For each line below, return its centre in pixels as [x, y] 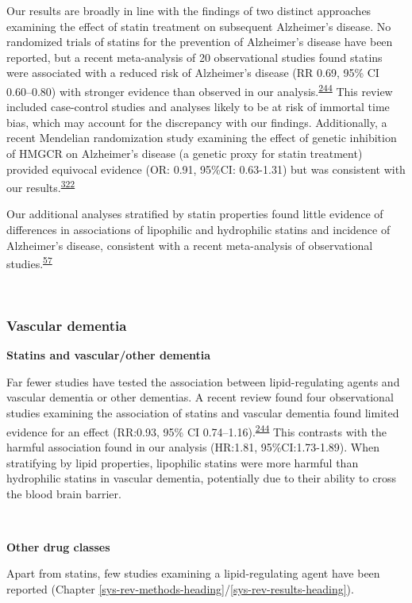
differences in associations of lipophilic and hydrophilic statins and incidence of [198, 230]
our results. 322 [41, 186]
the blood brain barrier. [64, 493]
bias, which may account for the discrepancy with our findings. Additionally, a [197, 122]
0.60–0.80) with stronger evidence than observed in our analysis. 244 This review [200, 90]
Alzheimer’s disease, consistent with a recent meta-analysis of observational [190, 245]
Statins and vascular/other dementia [109, 355]
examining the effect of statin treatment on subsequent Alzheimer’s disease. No [199, 26]
